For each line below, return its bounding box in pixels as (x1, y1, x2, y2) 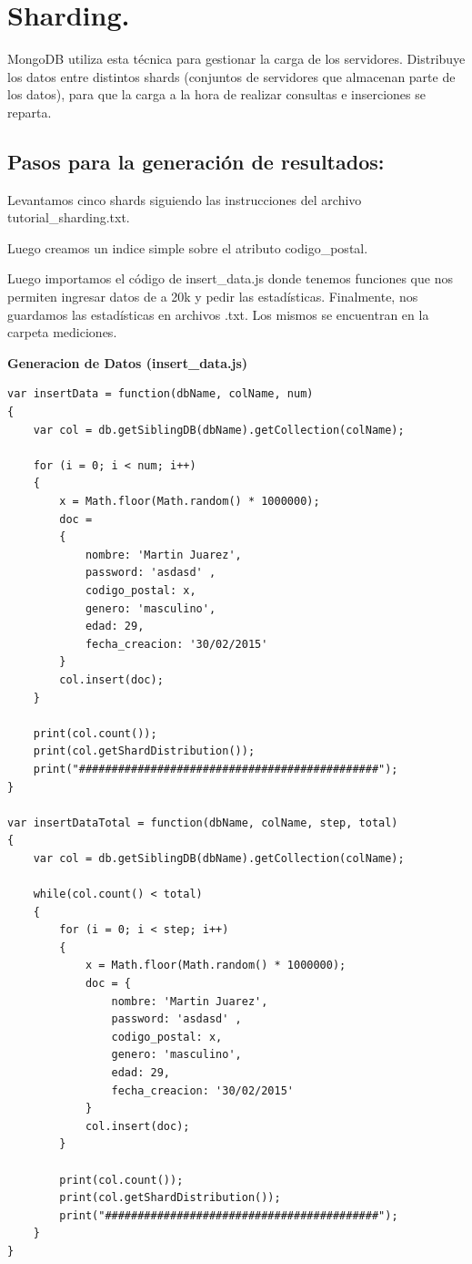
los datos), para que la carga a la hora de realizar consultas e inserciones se (7, 85, 426, 104)
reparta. (7, 102, 52, 121)
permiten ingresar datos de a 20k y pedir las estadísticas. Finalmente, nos (7, 287, 418, 306)
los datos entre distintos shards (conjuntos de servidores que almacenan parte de (7, 67, 456, 86)
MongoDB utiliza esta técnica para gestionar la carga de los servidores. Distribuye (7, 49, 466, 68)
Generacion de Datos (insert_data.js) (7, 353, 247, 372)
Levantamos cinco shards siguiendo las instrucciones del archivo (7, 190, 362, 209)
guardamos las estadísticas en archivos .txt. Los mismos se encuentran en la (7, 304, 429, 324)
